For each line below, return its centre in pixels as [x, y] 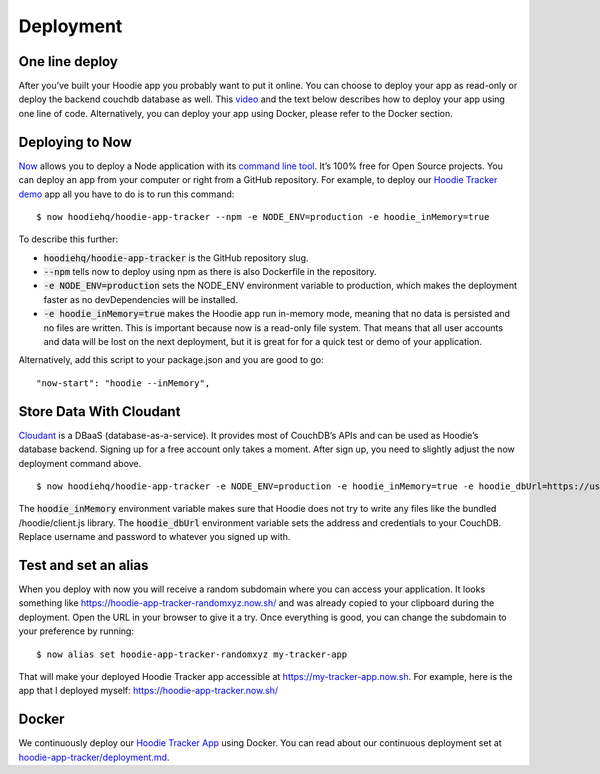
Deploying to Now [75, 141]
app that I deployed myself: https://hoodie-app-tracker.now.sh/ [148, 691]
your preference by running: [76, 631]
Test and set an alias [83, 565]
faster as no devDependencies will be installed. [141, 299]
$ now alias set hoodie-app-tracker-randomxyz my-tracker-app [192, 654]
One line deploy [68, 61]
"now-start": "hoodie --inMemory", [123, 383]
